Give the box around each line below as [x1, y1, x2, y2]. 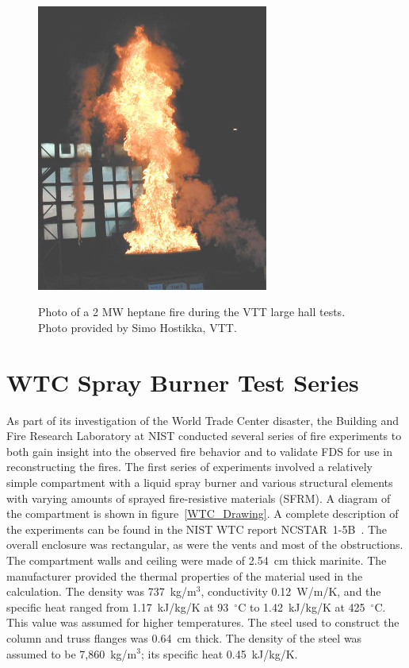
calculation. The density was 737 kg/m [6, 583, 197, 600]
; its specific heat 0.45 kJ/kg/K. [140, 645, 298, 662]
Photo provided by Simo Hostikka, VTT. [38, 319, 237, 335]
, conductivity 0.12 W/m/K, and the [201, 583, 381, 600]
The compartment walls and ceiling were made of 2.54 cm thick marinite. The [6, 551, 387, 568]
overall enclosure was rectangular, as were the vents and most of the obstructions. [6, 536, 403, 553]
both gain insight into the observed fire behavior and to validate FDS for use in [6, 442, 392, 459]
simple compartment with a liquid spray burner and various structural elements [6, 473, 393, 490]
